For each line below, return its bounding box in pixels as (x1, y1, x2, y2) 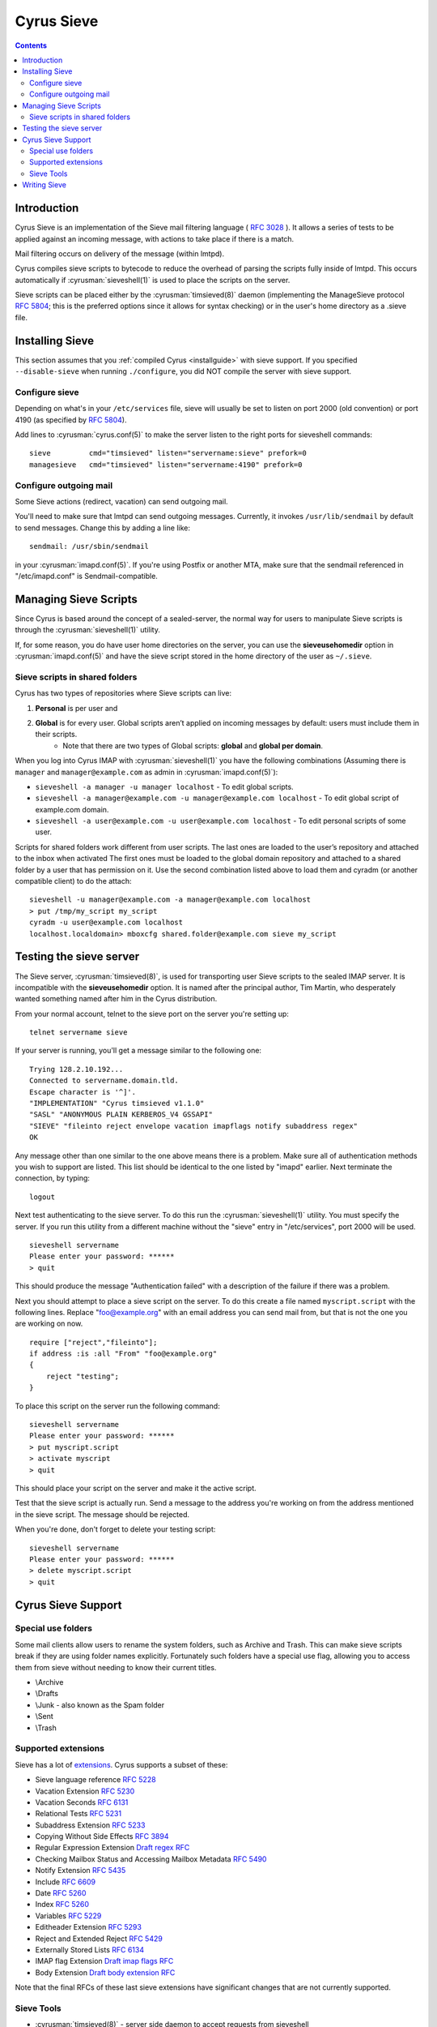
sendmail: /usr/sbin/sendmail (29, 542, 150, 551)
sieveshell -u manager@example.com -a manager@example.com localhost (29, 895, 312, 904)
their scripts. (35, 730, 78, 739)
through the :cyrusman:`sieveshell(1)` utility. (15, 625, 161, 635)
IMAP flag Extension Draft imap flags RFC (35, 1956, 174, 1966)
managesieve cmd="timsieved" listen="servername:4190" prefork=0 (29, 460, 303, 469)
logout (29, 1192, 56, 1202)
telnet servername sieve (29, 1028, 128, 1037)
